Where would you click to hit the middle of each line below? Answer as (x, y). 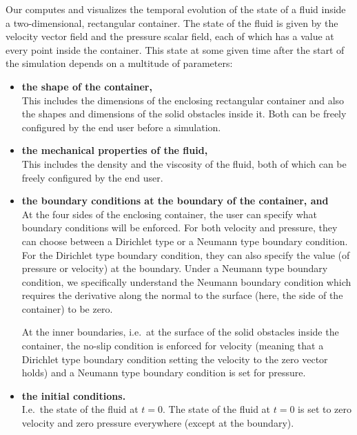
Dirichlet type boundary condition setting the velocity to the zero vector (175, 359)
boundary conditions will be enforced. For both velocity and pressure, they (180, 228)
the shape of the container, (87, 86)
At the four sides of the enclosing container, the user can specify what (170, 214)
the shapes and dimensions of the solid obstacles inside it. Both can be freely (184, 114)
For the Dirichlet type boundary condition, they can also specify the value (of (186, 254)
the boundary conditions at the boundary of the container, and (175, 201)
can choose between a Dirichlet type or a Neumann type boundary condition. (185, 241)
